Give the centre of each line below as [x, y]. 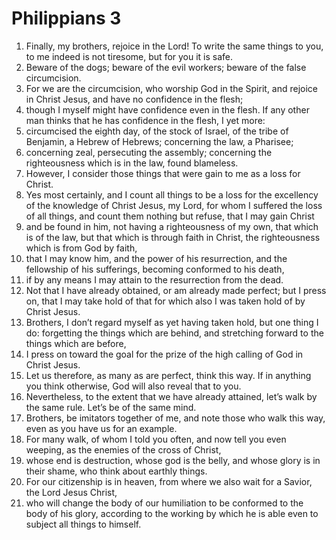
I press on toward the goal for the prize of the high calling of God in [164, 354]
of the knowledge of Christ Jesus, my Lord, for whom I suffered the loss [174, 205]
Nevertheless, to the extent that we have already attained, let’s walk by [171, 396]
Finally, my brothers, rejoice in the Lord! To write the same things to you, [174, 46]
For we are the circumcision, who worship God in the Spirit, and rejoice [172, 88]
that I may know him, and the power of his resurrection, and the [156, 258]
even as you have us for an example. [101, 428]
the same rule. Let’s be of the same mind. [111, 407]
